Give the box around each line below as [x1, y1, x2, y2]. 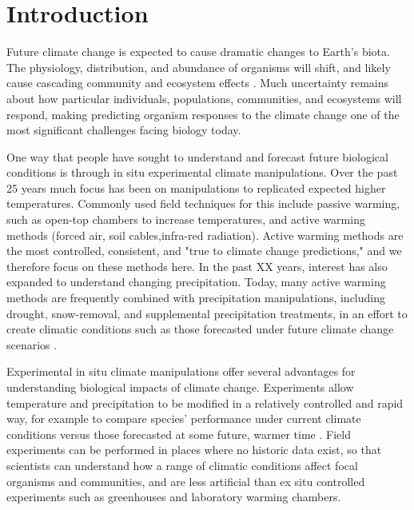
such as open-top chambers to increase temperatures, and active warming [6, 211, 365, 228]
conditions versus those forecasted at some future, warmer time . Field [6, 425, 351, 442]
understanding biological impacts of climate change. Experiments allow [6, 379, 354, 395]
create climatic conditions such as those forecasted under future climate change [6, 321, 394, 337]
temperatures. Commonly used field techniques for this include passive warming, [6, 195, 400, 212]
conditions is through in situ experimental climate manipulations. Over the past [6, 164, 398, 181]
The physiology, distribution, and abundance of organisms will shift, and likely [6, 58, 391, 75]
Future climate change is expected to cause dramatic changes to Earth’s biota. [6, 43, 390, 60]
